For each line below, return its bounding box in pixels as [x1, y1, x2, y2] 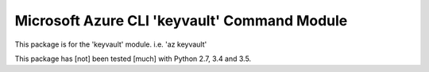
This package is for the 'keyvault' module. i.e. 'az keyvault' [14, 40, 207, 49]
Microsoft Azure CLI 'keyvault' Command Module [14, 12, 348, 29]
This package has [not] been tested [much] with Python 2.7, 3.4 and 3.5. [14, 54, 252, 63]
